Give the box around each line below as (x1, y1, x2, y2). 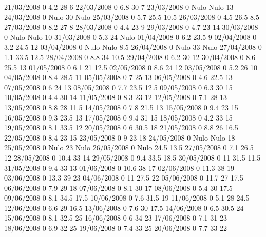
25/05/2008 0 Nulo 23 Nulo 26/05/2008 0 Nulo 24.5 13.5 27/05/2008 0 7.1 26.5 (4, 142, 254, 153)
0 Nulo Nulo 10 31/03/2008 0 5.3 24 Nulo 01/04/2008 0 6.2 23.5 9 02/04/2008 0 (4, 31, 257, 42)
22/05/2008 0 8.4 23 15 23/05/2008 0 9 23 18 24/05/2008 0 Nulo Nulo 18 (4, 132, 235, 143)
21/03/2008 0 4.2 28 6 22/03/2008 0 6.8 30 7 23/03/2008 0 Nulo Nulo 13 (4, 2, 234, 12)
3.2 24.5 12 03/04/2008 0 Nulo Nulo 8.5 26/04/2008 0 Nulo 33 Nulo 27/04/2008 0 (4, 42, 262, 52)
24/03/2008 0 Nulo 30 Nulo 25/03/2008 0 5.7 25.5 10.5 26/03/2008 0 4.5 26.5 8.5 (4, 11, 259, 22)
